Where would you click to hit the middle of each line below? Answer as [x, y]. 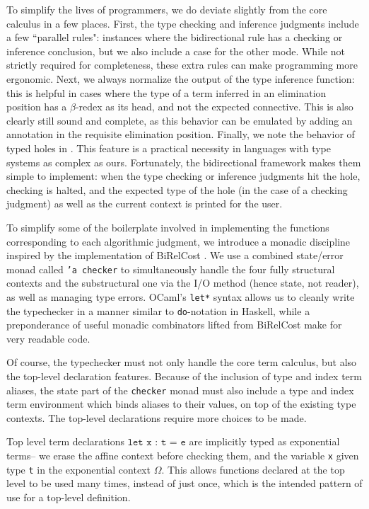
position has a [37, 107]
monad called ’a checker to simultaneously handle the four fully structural [171, 269]
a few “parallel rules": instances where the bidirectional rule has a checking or [175, 37]
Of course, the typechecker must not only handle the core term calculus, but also [182, 362]
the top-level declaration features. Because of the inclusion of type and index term [184, 376]
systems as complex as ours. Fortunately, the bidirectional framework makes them [184, 162]
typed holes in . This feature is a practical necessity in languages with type [169, 148]
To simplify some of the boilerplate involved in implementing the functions [168, 227]
